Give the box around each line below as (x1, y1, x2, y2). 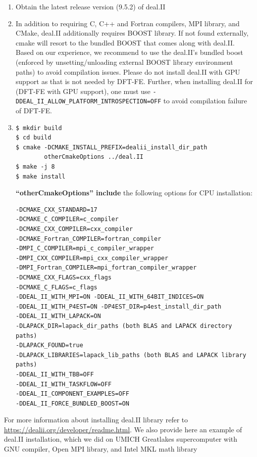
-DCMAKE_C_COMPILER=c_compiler (15, 216, 119, 223)
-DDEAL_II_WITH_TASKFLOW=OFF (15, 380, 112, 388)
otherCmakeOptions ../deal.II (44, 153, 144, 161)
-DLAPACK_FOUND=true (15, 342, 83, 349)
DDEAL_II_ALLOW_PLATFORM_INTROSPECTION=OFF (15, 98, 161, 105)
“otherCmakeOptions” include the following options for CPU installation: (15, 187, 253, 198)
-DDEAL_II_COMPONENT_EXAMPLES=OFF (15, 390, 129, 398)
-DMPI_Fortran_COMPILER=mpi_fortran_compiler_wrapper (15, 264, 197, 272)
